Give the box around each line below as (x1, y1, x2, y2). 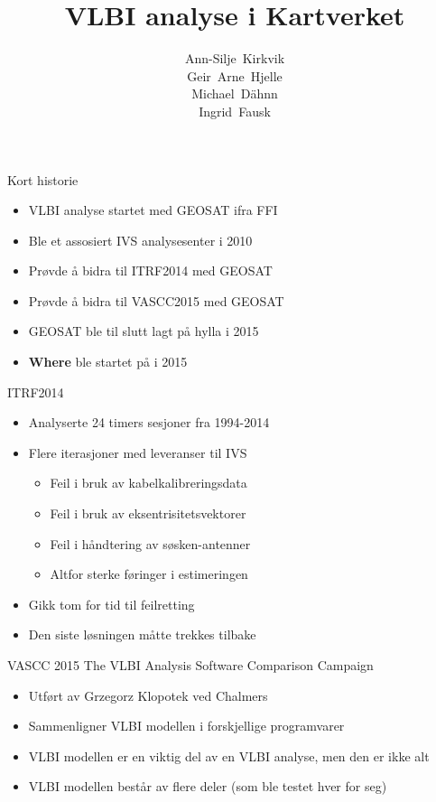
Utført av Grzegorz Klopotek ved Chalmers (28, 685, 268, 704)
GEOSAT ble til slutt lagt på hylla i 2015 (28, 322, 259, 340)
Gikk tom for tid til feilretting (28, 594, 195, 613)
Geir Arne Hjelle (187, 66, 283, 85)
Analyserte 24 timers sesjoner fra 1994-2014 (28, 413, 270, 432)
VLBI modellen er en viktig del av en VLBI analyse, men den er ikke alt (28, 746, 430, 765)
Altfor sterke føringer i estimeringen (50, 564, 248, 583)
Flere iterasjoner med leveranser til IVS (28, 443, 247, 462)
